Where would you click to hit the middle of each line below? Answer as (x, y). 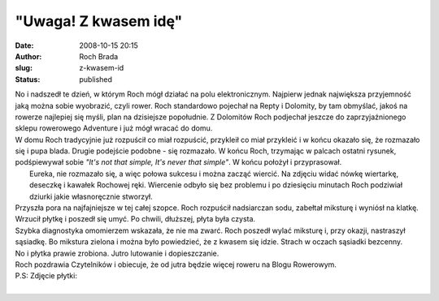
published (96, 79)
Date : (24, 45)
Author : (28, 56)
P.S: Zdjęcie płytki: (46, 276)
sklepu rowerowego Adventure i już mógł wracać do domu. (114, 128)
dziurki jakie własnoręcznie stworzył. (91, 196)
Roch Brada (99, 56)
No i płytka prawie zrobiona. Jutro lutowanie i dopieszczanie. (117, 253)
